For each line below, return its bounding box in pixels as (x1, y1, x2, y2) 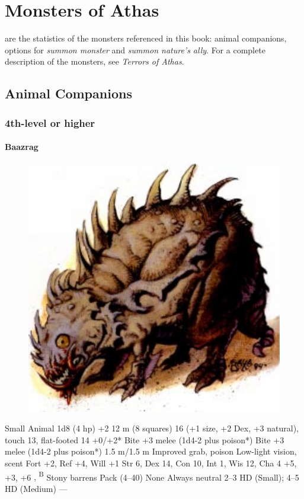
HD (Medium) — (5, 482, 68, 494)
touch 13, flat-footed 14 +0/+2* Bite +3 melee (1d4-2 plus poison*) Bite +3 (5, 433, 284, 446)
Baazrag (5, 140, 39, 153)
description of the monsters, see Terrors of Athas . (5, 55, 184, 68)
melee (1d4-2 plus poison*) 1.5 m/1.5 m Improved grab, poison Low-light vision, (5, 445, 297, 458)
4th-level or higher (5, 115, 95, 130)
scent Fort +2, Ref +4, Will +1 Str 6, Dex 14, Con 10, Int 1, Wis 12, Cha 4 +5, (5, 457, 297, 469)
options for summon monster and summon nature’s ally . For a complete (5, 43, 265, 56)
